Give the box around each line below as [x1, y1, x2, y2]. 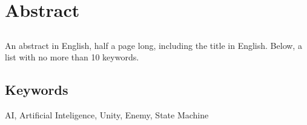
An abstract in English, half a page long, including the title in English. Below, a [5, 39, 302, 51]
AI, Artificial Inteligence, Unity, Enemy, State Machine [5, 109, 209, 121]
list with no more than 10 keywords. [5, 51, 139, 63]
